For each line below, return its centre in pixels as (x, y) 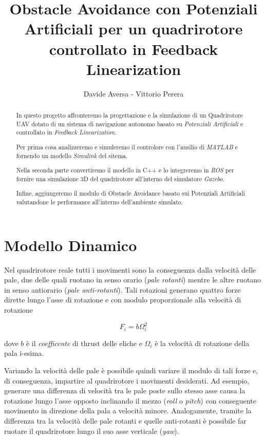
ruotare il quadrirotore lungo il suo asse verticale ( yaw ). (92, 431)
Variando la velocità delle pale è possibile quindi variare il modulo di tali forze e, (131, 370)
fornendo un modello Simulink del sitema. (72, 155)
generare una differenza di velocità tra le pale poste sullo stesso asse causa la (125, 390)
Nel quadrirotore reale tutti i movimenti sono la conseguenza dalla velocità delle (130, 269)
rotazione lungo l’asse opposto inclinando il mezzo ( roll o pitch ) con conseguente (130, 400)
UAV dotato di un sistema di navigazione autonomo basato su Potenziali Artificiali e (130, 123)
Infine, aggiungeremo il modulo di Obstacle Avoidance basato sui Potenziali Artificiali (131, 193)
